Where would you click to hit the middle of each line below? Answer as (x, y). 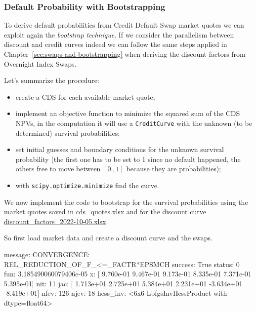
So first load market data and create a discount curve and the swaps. (108, 238)
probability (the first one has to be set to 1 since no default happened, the (128, 159)
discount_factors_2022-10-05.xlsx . (56, 221)
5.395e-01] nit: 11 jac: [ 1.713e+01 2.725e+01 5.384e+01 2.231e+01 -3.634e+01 (123, 283)
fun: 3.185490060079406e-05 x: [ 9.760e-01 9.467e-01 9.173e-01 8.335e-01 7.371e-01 (128, 274)
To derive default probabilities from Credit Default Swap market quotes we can (124, 25)
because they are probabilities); (174, 169)
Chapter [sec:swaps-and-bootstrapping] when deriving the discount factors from (125, 54)
